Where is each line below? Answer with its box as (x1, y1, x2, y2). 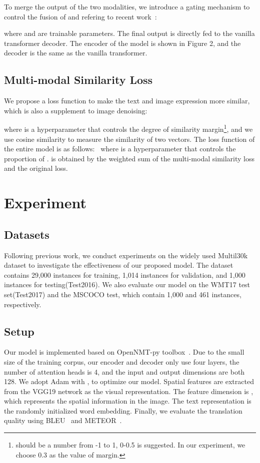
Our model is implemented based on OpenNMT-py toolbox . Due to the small (4, 347, 244, 357)
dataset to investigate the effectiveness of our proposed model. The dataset (4, 260, 233, 270)
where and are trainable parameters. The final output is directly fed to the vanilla (4, 28, 255, 38)
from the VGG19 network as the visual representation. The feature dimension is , (4, 386, 253, 396)
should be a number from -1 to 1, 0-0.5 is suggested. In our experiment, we (15, 440, 245, 450)
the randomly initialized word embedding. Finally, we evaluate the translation (4, 405, 242, 416)
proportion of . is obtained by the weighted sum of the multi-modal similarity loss (4, 153, 255, 163)
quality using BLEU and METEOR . (4, 415, 122, 426)
